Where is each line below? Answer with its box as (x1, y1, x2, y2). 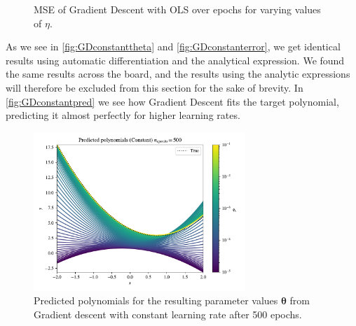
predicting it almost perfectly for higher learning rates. (6, 108, 240, 122)
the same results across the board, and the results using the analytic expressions (6, 66, 350, 81)
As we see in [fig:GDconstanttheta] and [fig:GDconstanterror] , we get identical (6, 39, 341, 54)
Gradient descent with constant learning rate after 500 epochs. (34, 306, 302, 321)
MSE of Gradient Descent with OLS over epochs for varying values (34, 2, 321, 16)
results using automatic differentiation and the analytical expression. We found (6, 52, 345, 67)
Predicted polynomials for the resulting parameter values (34, 293, 278, 308)
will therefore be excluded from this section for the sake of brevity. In (6, 80, 303, 94)
